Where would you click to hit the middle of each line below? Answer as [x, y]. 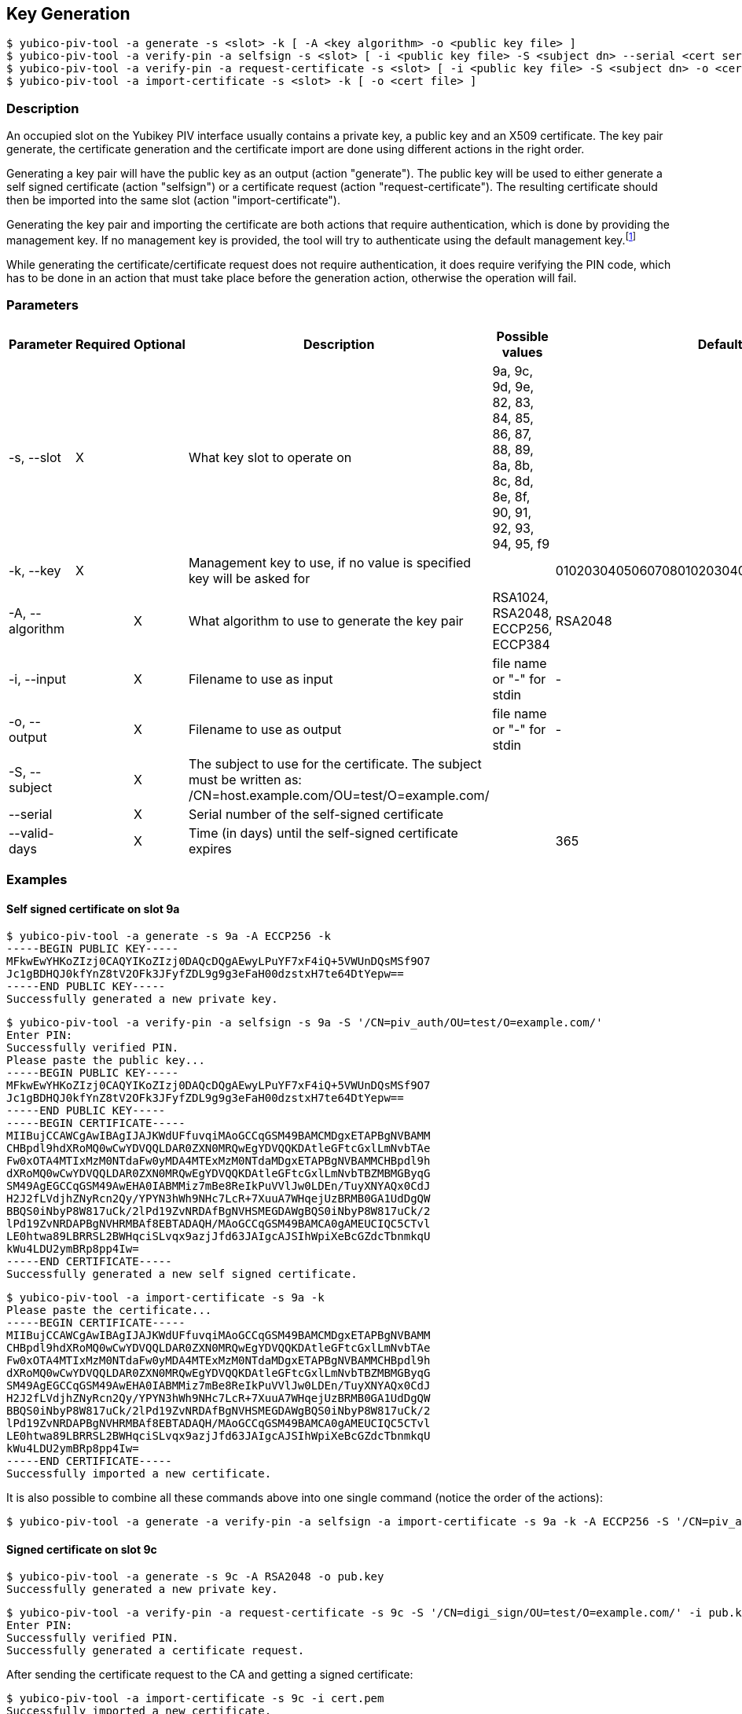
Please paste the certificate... [109, 1310]
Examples [37, 879]
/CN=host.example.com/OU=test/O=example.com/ [339, 795]
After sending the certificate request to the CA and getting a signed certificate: [210, 1675]
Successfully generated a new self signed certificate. [182, 1274]
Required [103, 344]
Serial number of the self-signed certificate [316, 814]
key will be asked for [249, 578]
